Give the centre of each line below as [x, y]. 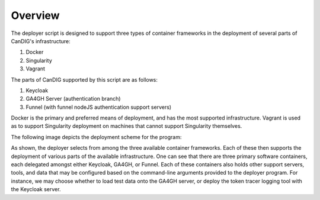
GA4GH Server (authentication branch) [73, 99]
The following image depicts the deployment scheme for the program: [96, 137]
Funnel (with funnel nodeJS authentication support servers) [99, 107]
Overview [35, 15]
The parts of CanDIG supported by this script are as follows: [84, 79]
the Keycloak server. [36, 189]
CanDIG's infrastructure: [41, 41]
